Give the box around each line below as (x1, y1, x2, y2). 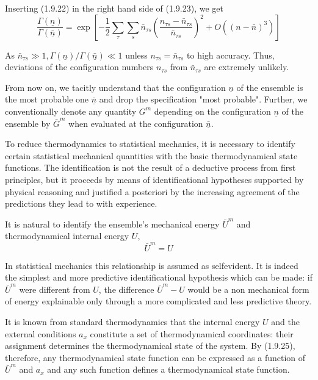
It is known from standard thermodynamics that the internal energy (5, 315, 260, 328)
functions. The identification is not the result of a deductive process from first (5, 161, 296, 174)
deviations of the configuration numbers (5, 60, 154, 73)
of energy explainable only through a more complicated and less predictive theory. (5, 295, 312, 307)
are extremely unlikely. (204, 60, 289, 73)
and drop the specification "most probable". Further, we (99, 93, 308, 106)
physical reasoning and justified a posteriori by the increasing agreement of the (5, 185, 300, 198)
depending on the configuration (154, 104, 271, 117)
